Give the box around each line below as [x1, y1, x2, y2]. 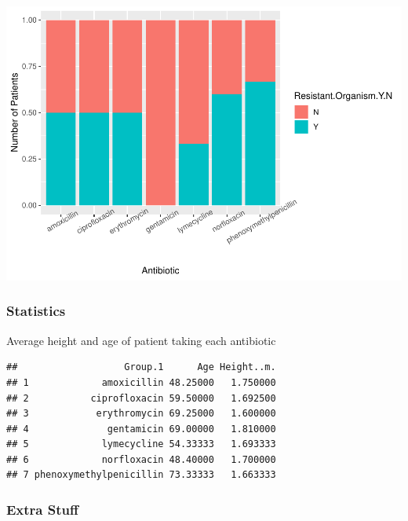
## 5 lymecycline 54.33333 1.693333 [6, 438, 276, 450]
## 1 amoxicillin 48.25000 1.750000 [6, 376, 276, 388]
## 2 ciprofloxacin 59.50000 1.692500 [6, 392, 276, 404]
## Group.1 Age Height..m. [6, 361, 276, 373]
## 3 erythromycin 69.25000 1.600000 [6, 408, 276, 420]
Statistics [6, 301, 66, 321]
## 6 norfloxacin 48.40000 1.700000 [6, 453, 276, 465]
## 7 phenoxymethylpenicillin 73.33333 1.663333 [6, 469, 276, 481]
